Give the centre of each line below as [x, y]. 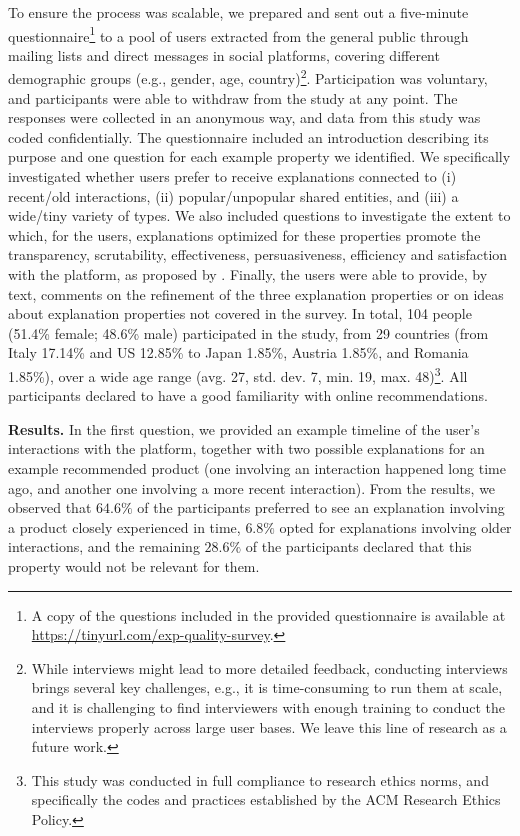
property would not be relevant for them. [134, 566]
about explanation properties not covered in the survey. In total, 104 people [240, 313]
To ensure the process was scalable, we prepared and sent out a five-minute [238, 12]
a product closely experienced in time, [124, 526]
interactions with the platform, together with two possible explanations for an [246, 448]
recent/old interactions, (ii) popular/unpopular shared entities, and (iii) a [233, 195]
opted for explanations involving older [395, 526]
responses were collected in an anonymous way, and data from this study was [244, 117]
